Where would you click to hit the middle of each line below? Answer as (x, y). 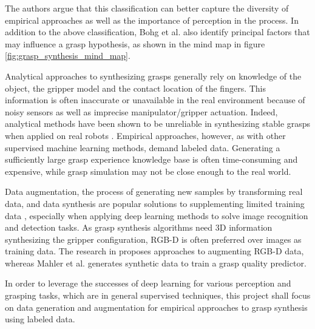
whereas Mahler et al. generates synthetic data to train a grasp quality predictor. (156, 263)
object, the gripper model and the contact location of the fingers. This (136, 88)
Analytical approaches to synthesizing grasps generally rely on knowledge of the (153, 76)
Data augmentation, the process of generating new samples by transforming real (154, 192)
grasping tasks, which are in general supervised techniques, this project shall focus (158, 295)
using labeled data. (40, 319)
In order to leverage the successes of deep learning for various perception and (148, 283)
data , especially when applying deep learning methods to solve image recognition (157, 215)
